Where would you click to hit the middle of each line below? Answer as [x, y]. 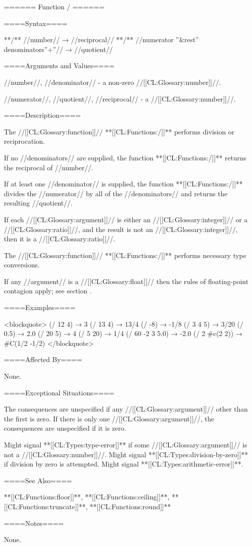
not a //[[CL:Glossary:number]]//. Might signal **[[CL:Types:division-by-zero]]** [126, 454]
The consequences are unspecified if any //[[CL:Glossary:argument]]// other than [126, 409]
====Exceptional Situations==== [59, 392]
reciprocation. [24, 141]
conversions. [22, 265]
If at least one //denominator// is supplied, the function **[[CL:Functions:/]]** [124, 184]
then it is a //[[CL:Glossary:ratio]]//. [60, 239]
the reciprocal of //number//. [49, 167]
